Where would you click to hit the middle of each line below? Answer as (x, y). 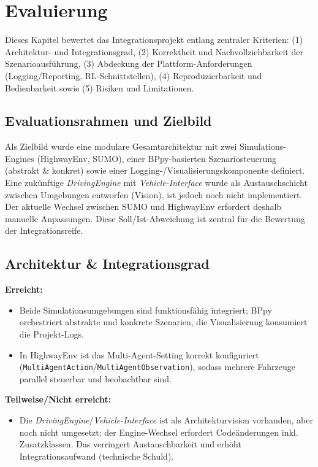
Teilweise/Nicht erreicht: (58, 399)
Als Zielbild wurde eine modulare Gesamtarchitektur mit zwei (121, 146)
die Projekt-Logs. (51, 334)
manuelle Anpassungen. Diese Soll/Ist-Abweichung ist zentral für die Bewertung (155, 218)
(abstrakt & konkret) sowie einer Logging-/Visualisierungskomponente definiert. (155, 170)
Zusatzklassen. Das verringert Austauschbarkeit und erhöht (130, 444)
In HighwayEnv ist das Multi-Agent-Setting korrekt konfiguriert (139, 354)
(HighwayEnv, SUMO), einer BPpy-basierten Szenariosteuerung (157, 158)
